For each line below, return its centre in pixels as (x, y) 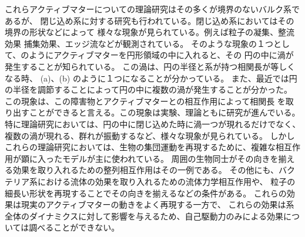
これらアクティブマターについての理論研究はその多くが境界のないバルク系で (152, 9)
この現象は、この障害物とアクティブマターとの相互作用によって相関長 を (145, 101)
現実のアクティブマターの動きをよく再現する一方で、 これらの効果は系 (157, 204)
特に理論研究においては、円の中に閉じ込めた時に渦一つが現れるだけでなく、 (153, 123)
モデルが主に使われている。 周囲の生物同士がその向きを (170, 158)
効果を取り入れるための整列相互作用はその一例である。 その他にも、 (146, 170)
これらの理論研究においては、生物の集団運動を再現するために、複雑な (140, 147)
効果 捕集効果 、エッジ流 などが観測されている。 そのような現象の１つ (139, 43)
